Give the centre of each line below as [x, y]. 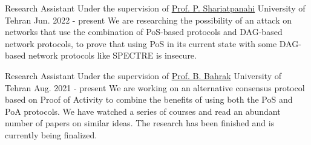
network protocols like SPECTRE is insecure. [112, 55]
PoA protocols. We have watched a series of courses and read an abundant [143, 111]
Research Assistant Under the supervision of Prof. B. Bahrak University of [143, 75]
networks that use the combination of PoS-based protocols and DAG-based [144, 32]
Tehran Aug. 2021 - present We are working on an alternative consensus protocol [155, 87]
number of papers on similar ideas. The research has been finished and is [140, 123]
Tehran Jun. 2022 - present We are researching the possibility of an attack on [149, 20]
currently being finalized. [51, 134]
